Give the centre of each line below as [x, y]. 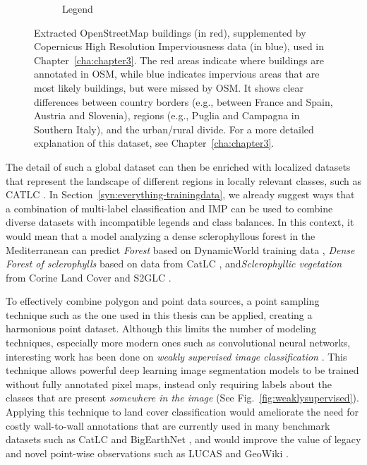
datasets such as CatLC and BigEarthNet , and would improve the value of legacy [183, 439]
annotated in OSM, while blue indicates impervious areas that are [177, 74]
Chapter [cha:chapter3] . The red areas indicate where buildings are [179, 60]
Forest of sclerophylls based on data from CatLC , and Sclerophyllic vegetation [174, 264]
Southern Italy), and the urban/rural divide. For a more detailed [174, 129]
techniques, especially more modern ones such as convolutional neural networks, [178, 343]
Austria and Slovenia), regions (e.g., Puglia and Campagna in [167, 115]
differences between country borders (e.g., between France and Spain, [183, 101]
